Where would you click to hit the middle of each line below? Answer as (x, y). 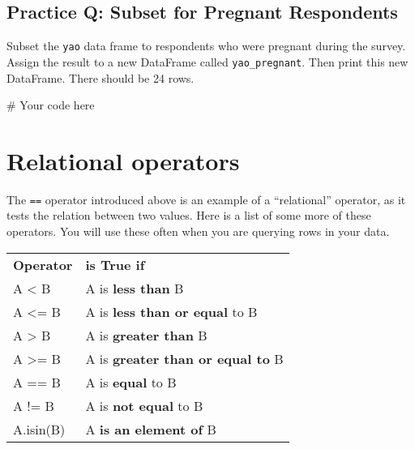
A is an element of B (151, 429)
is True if (115, 264)
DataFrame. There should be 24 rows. (101, 77)
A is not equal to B (144, 405)
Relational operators (123, 160)
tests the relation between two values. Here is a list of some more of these (189, 215)
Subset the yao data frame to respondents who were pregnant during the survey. (206, 46)
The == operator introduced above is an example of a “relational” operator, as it (206, 199)
